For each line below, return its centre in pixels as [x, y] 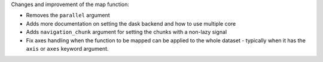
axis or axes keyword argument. [67, 48]
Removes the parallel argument [68, 15]
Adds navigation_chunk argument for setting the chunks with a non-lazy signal [127, 32]
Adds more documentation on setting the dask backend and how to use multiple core [131, 23]
